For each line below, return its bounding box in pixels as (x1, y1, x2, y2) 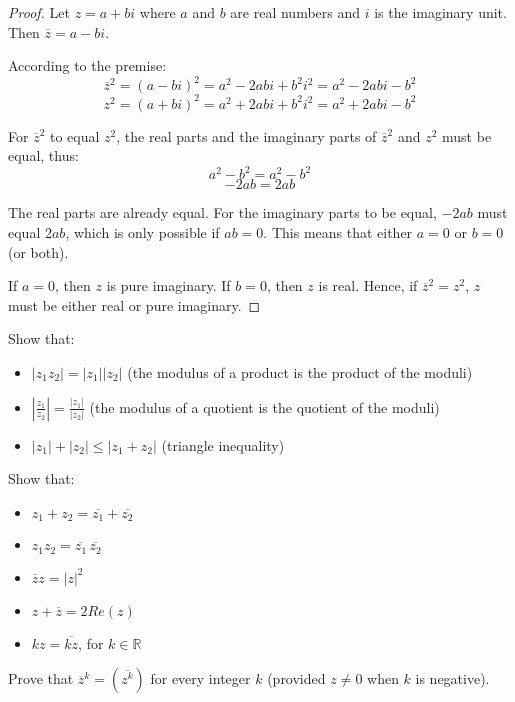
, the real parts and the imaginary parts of (116, 125, 377, 146)
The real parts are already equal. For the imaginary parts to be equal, (8, 202, 437, 223)
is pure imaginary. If (106, 275, 231, 296)
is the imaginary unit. (374, 2, 507, 22)
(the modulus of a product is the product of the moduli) (127, 362, 473, 383)
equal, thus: (8, 145, 79, 166)
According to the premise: (8, 55, 167, 76)
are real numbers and (230, 2, 361, 22)
